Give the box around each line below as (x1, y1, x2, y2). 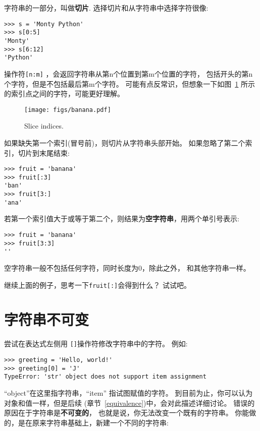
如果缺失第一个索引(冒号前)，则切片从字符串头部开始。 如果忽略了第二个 (4, 137, 245, 148)
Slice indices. (24, 120, 64, 131)
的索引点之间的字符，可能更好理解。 (4, 88, 124, 99)
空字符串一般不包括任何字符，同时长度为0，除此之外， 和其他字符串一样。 (4, 263, 250, 273)
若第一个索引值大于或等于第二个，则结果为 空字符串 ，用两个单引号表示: (4, 213, 239, 224)
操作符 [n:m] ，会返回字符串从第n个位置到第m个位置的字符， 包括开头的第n (4, 68, 253, 79)
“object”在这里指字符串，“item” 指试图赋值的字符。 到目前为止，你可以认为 (4, 388, 253, 398)
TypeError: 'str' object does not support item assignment (4, 373, 206, 381)
